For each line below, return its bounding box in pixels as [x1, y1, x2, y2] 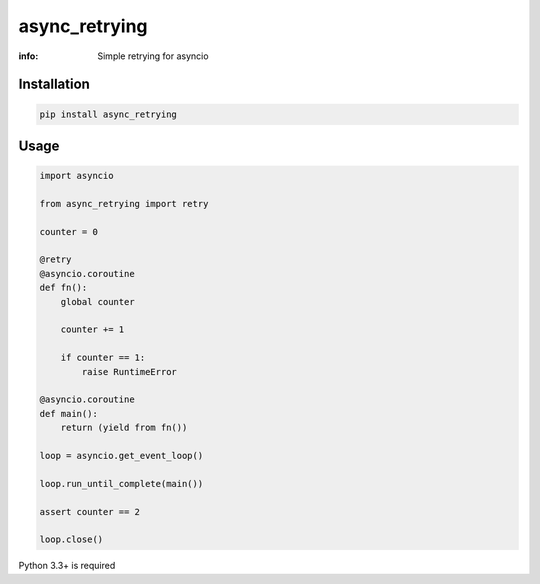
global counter [60, 296, 135, 307]
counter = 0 [39, 226, 99, 237]
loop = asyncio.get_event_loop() [39, 450, 204, 461]
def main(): [39, 408, 99, 419]
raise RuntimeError [81, 366, 177, 377]
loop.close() [39, 534, 104, 545]
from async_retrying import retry [39, 198, 209, 209]
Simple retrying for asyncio [97, 50, 209, 62]
